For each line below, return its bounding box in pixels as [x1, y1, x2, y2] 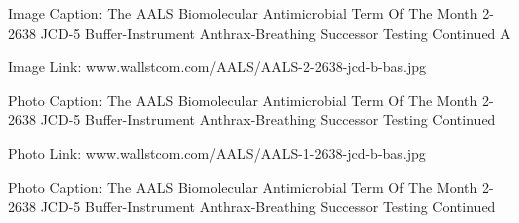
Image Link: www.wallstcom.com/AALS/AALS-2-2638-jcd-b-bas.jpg [8, 56, 426, 77]
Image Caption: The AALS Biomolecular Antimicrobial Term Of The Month [8, 3, 478, 23]
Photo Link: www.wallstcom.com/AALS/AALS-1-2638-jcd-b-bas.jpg [8, 142, 426, 163]
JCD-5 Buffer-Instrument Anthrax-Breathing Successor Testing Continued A [40, 22, 511, 43]
